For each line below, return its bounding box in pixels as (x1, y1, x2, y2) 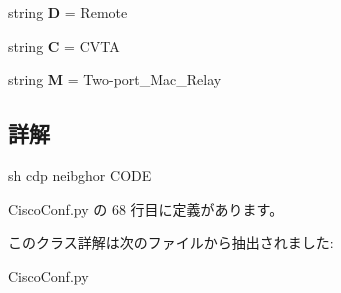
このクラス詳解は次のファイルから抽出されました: (8, 232, 334, 253)
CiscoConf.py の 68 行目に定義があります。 (8, 198, 284, 219)
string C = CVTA (8, 35, 120, 56)
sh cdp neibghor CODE (8, 164, 152, 185)
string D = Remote (8, 2, 128, 22)
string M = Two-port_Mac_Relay (8, 69, 222, 90)
